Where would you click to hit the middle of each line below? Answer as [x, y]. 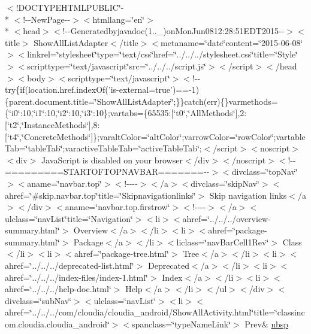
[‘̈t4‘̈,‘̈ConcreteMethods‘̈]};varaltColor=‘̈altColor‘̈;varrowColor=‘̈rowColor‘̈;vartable [155, 136]
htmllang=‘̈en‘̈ [119, 19]
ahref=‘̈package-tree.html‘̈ [121, 253]
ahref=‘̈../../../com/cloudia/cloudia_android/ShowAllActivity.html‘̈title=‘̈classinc [155, 312]
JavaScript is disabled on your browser [112, 160]
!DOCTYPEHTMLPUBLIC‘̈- [70, 7]
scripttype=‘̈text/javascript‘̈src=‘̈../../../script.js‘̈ [117, 66]
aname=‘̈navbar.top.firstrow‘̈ [117, 207]
